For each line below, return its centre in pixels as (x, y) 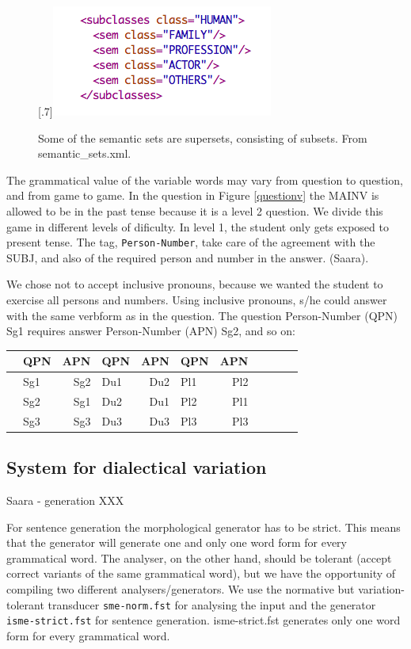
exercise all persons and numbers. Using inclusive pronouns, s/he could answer (197, 300)
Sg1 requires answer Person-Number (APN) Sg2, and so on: (151, 331)
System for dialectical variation (137, 467)
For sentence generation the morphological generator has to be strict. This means (204, 527)
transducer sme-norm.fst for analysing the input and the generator (212, 604)
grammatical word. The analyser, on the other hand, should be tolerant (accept (199, 557)
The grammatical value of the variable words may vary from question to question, (205, 179)
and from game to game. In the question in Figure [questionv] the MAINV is (193, 195)
